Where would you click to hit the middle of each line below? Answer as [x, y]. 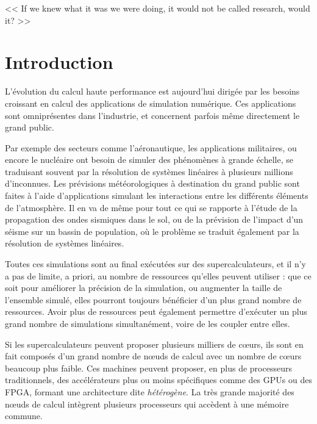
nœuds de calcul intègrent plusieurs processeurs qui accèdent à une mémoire [147, 404]
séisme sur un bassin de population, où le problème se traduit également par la [152, 231]
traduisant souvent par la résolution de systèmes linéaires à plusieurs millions [149, 171]
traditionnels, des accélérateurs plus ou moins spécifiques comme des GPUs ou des [158, 380]
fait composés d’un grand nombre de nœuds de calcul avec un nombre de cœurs [153, 356]
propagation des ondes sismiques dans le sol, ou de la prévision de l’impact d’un [154, 219]
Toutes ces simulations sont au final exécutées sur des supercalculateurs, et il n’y [155, 264]
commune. [24, 416]
